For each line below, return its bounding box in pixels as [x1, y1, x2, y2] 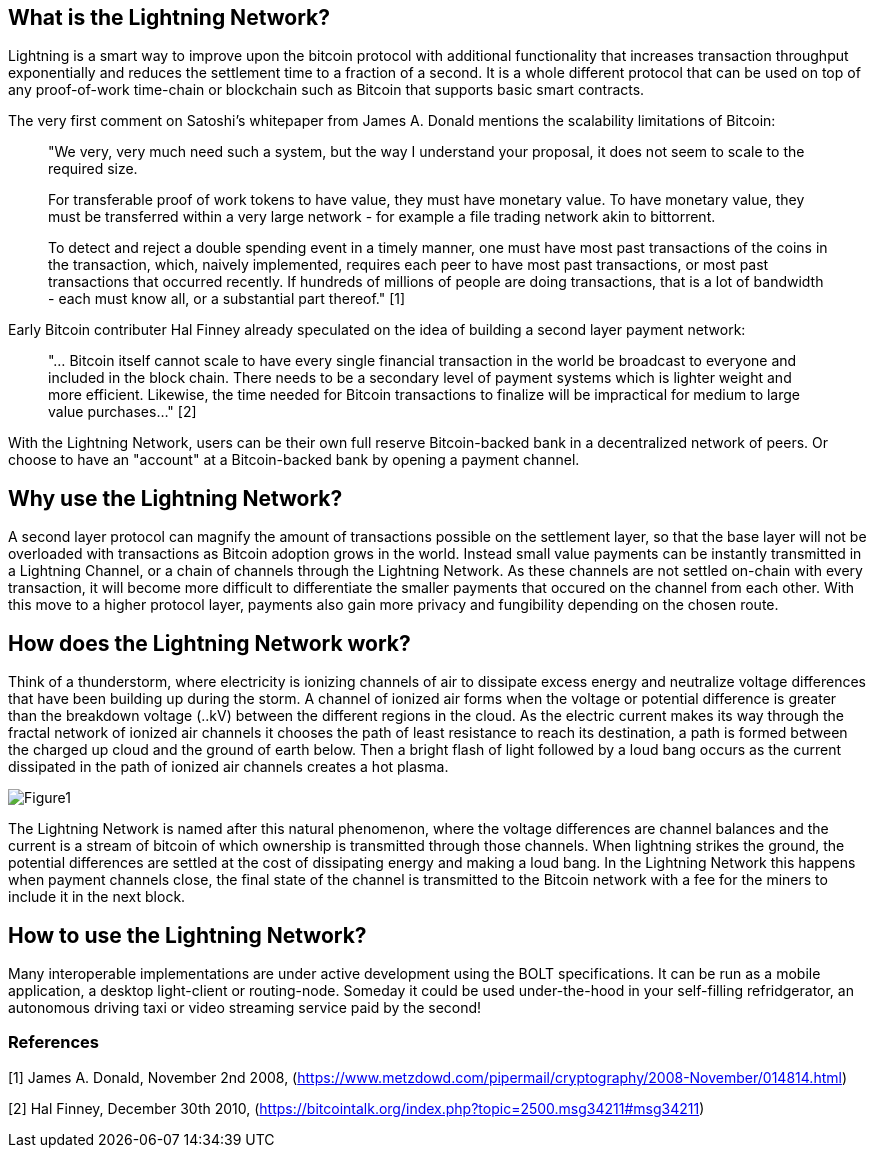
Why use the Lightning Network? [8, 485, 343, 511]
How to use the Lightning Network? [8, 922, 367, 948]
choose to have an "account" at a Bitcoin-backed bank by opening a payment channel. [8, 451, 580, 469]
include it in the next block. [8, 888, 186, 906]
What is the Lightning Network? [8, 5, 331, 30]
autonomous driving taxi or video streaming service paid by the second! [8, 998, 482, 1016]
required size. [48, 160, 138, 178]
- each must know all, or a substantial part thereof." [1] [48, 290, 406, 308]
